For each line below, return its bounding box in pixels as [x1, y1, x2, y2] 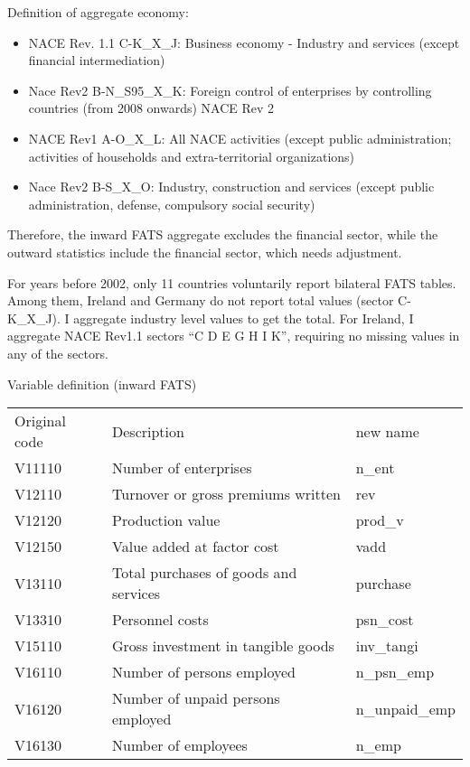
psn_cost [355, 609, 414, 631]
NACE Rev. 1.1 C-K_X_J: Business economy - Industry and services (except [28, 33, 460, 51]
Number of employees [112, 734, 248, 756]
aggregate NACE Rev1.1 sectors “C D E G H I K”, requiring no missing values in [7, 326, 460, 345]
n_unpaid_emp [355, 697, 456, 719]
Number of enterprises [112, 457, 252, 479]
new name [355, 420, 419, 442]
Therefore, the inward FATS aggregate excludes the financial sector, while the [7, 225, 438, 244]
